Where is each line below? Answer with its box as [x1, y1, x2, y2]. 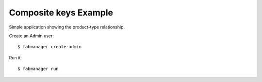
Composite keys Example [9, 7, 114, 18]
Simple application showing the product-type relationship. [9, 24, 125, 30]
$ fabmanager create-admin [17, 44, 82, 50]
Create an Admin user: [9, 33, 54, 39]
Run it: [9, 55, 22, 60]
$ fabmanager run [17, 66, 59, 72]
